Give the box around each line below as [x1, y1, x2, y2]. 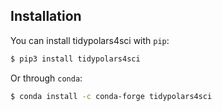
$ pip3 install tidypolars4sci [10, 54, 141, 64]
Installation [10, 8, 82, 25]
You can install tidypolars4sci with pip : [10, 34, 170, 46]
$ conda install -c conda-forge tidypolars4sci [10, 91, 213, 101]
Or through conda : [10, 72, 83, 84]
